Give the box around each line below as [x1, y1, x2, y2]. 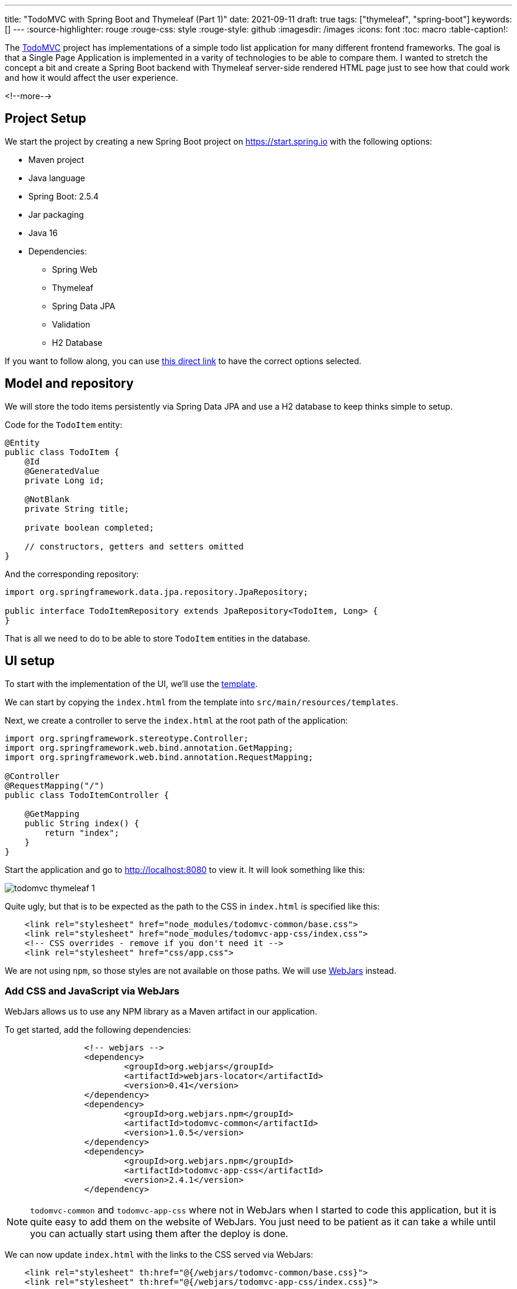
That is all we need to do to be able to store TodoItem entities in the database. [5, 633, 310, 643]
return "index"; [44, 827, 119, 837]
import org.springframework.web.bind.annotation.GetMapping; [5, 742, 293, 753]
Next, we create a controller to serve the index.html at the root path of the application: [5, 715, 348, 725]
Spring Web [52, 264, 97, 274]
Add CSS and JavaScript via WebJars [5, 984, 179, 997]
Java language [28, 172, 86, 183]
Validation [52, 319, 90, 329]
